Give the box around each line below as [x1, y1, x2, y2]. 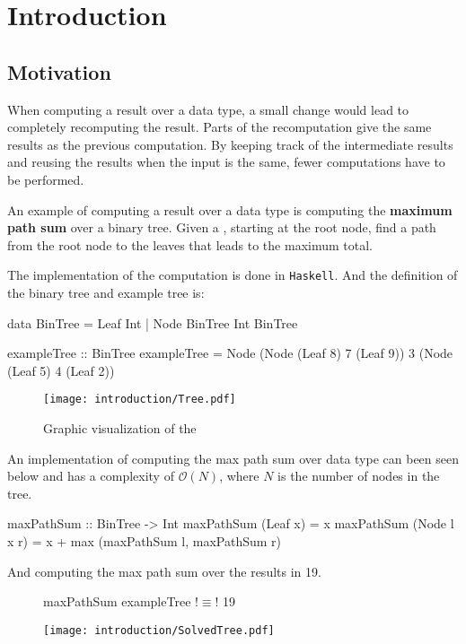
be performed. [7, 170, 84, 188]
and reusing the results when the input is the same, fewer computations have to [7, 152, 445, 171]
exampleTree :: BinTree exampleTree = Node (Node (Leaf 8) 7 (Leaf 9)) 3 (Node [7, 344, 453, 362]
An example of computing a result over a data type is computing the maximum [7, 200, 453, 219]
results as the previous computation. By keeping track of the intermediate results [7, 135, 453, 153]
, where [219, 466, 259, 485]
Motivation [7, 57, 111, 85]
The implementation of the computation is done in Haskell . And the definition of [7, 265, 458, 284]
